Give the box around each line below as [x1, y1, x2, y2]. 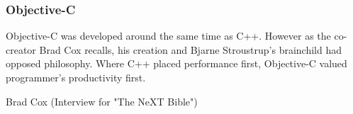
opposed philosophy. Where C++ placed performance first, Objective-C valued [6, 56, 347, 71]
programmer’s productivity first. [6, 70, 146, 84]
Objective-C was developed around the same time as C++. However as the [6, 28, 331, 43]
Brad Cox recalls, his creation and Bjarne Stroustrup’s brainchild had [39, 42, 342, 57]
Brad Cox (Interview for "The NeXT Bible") [6, 93, 198, 108]
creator [6, 42, 36, 57]
